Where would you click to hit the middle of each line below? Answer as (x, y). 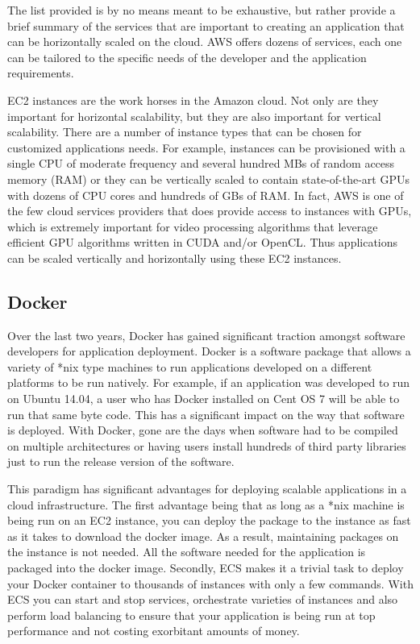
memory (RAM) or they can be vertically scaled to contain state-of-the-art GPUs (209, 179)
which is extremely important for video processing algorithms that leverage (193, 226)
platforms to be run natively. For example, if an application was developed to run (209, 382)
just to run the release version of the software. (121, 461)
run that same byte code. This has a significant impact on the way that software (206, 414)
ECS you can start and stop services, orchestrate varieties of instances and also (203, 599)
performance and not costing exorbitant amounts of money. (154, 631)
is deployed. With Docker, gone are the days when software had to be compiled (203, 430)
